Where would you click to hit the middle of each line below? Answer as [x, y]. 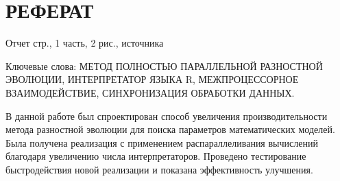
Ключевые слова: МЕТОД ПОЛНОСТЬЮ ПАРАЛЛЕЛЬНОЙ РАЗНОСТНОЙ [164, 65]
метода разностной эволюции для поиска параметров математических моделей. [170, 129]
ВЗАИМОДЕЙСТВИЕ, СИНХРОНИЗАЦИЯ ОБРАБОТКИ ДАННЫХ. [150, 92]
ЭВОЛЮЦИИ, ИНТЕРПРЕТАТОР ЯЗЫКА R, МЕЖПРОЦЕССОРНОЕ [152, 79]
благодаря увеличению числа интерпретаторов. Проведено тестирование [156, 156]
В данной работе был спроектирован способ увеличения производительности [167, 116]
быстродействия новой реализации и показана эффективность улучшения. [159, 169]
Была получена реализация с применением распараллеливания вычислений [162, 142]
